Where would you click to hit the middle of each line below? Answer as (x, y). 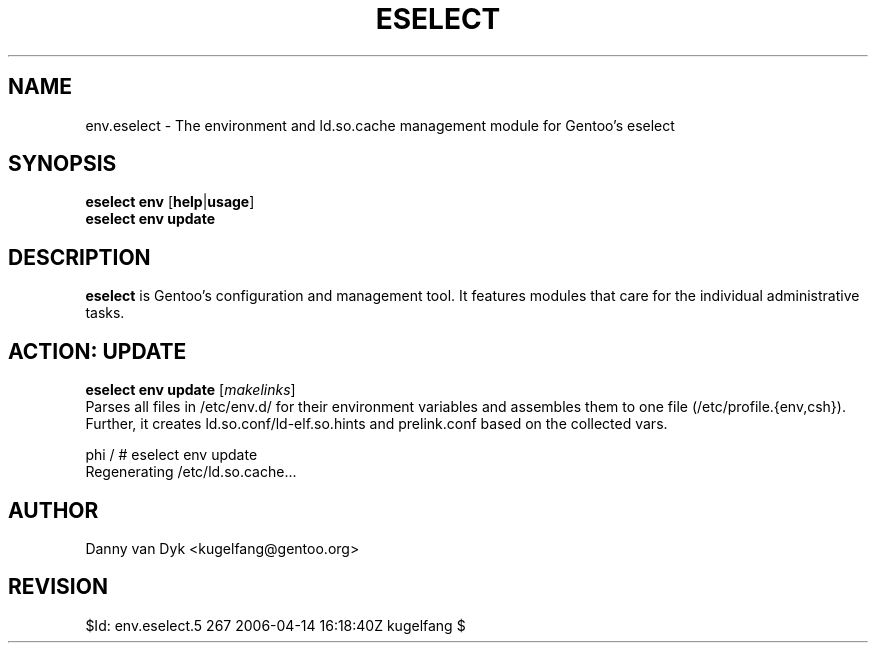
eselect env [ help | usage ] (170, 202)
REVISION (58, 587)
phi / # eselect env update (171, 455)
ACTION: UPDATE (97, 351)
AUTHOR (53, 510)
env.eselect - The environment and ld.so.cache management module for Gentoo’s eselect (380, 125)
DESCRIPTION (79, 257)
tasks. (105, 313)
